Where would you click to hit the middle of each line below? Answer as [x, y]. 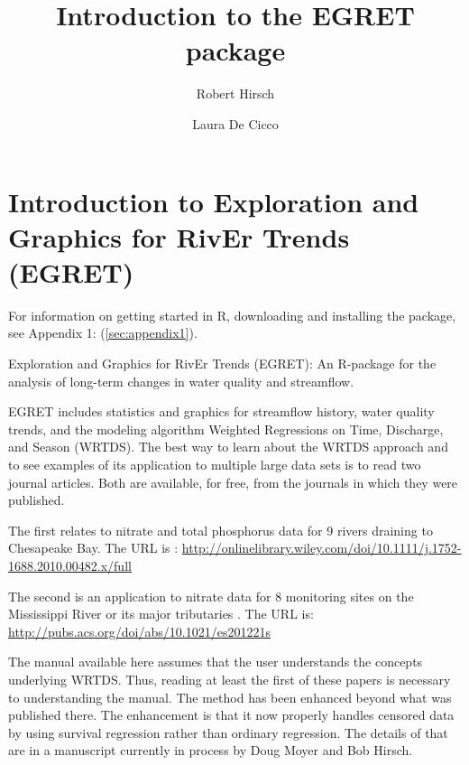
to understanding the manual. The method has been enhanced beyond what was [230, 697]
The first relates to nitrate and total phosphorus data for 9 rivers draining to [221, 530]
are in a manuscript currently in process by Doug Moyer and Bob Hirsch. [211, 750]
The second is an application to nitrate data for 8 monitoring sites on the [211, 596]
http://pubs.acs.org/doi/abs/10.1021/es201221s [139, 631]
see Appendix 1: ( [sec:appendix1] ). [103, 333]
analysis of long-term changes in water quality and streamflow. [181, 381]
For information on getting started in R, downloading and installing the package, [232, 315]
